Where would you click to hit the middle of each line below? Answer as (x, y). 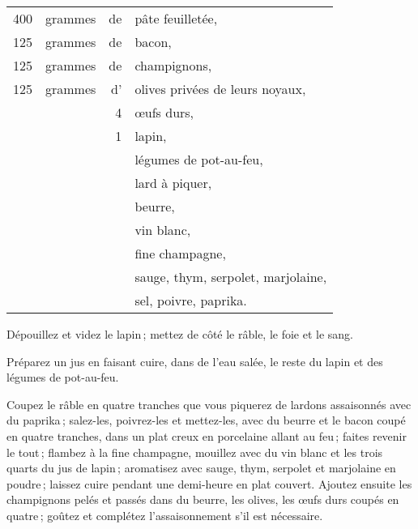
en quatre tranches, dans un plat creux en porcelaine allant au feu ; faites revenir (207, 435)
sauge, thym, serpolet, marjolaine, (231, 277)
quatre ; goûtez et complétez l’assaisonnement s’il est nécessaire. (165, 515)
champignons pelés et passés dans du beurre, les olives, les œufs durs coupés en (203, 499)
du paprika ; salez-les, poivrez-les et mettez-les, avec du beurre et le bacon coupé (206, 420)
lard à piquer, (173, 183)
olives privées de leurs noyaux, (220, 89)
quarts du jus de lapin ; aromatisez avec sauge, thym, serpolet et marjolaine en (201, 468)
